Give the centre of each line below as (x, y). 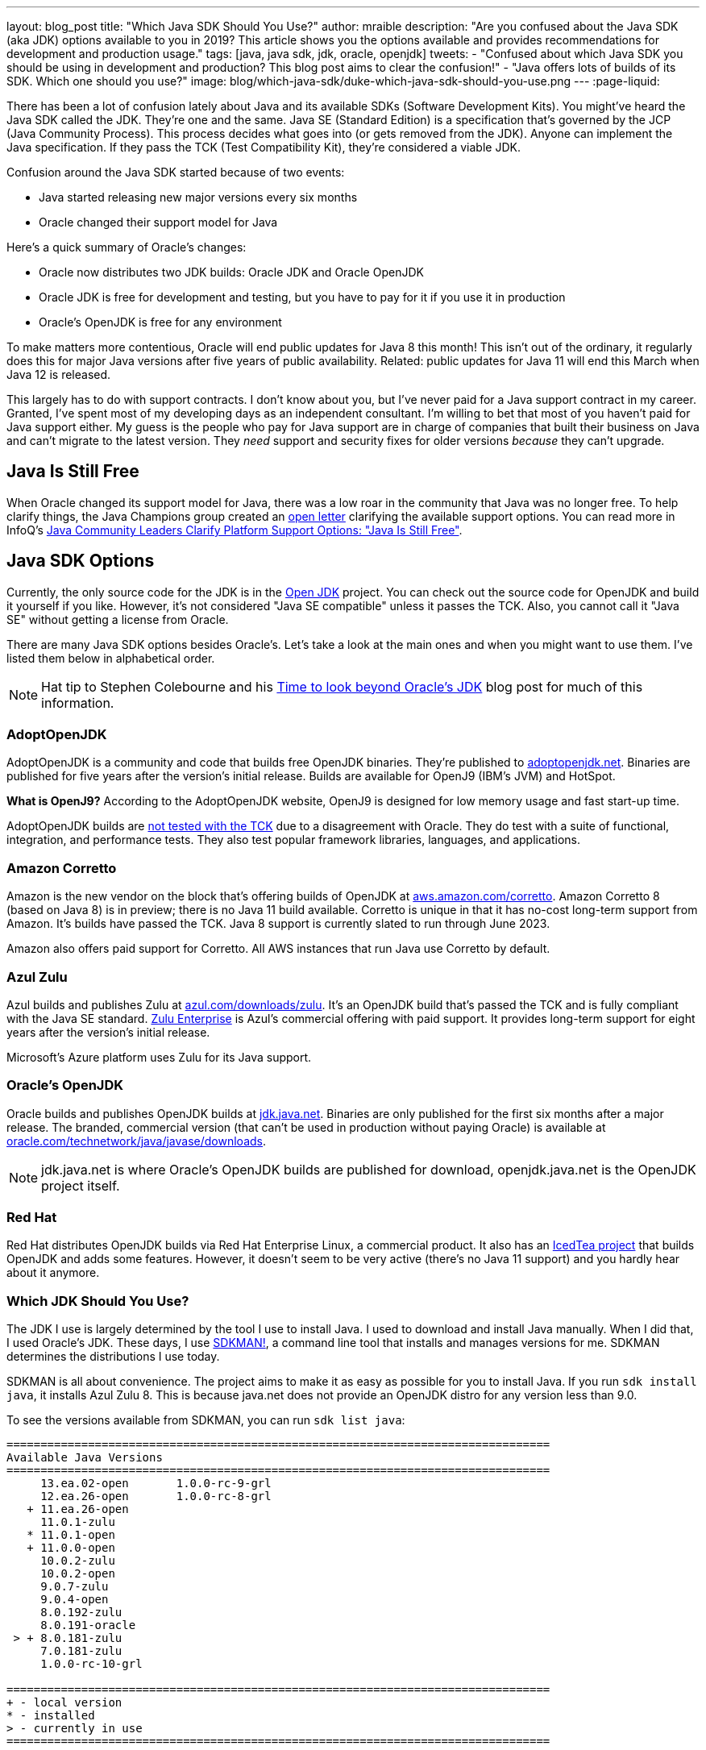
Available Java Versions (85, 1458)
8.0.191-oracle (88, 1625)
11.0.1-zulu (78, 1522)
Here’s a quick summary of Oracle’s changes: (127, 247)
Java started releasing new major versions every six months (198, 197)
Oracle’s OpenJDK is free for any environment (160, 322)
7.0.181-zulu (81, 1651)
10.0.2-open (78, 1574)
